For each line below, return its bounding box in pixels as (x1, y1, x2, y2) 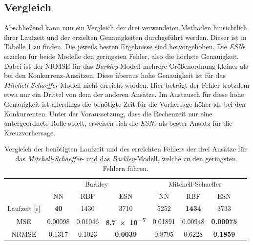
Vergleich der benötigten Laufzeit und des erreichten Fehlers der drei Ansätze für (4, 144, 247, 154)
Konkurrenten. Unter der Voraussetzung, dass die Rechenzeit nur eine (4, 108, 212, 118)
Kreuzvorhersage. (4, 127, 56, 137)
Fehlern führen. (103, 163, 148, 173)
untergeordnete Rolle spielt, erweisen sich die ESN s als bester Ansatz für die (4, 118, 232, 128)
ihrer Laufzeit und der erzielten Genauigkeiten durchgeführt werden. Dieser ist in (4, 32, 247, 42)
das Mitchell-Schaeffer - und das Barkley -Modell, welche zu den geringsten (15, 153, 236, 163)
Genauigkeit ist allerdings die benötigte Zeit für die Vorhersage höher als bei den (4, 98, 246, 109)
